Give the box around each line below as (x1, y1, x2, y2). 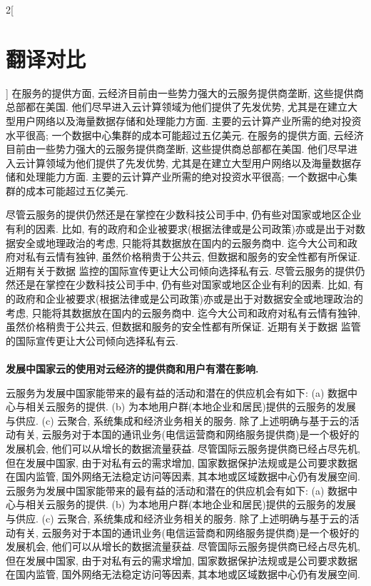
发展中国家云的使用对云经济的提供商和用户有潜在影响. (6, 361, 259, 375)
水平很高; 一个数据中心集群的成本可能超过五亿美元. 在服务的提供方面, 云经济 (6, 127, 364, 142)
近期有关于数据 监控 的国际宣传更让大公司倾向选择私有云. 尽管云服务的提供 (6, 263, 355, 278)
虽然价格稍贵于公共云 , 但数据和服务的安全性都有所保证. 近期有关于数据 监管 (6, 319, 361, 334)
